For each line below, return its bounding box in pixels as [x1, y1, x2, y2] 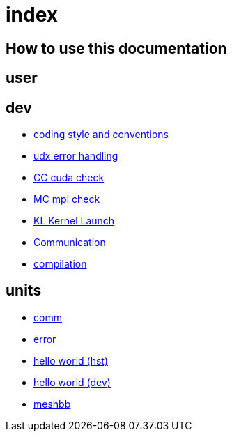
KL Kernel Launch [33, 215, 115, 227]
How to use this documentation [6, 39, 227, 57]
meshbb [33, 397, 71, 410]
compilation [33, 258, 87, 270]
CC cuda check [33, 171, 105, 184]
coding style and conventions [33, 128, 169, 141]
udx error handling [33, 150, 118, 162]
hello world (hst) [33, 354, 109, 367]
